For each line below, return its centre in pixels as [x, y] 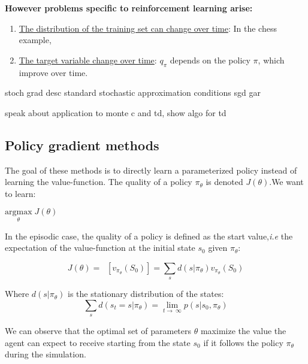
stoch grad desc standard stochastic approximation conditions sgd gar [133, 92]
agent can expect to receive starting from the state [98, 342]
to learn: [20, 193]
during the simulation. [46, 354]
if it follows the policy [243, 342]
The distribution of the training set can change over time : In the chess [148, 28]
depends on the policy [210, 60]
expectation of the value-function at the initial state [100, 248]
